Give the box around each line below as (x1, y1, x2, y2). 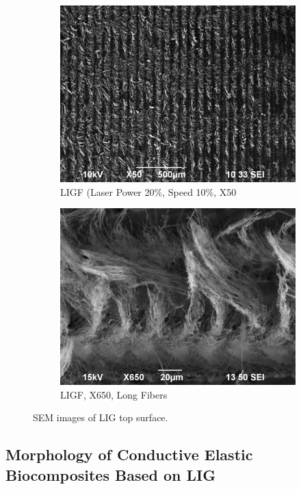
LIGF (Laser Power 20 (60, 184, 155, 199)
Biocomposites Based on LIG (5, 464, 216, 485)
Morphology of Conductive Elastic (5, 444, 253, 465)
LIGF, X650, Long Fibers (60, 387, 168, 401)
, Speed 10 (162, 184, 206, 199)
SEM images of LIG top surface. (33, 410, 168, 425)
